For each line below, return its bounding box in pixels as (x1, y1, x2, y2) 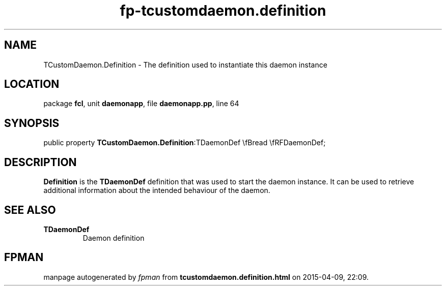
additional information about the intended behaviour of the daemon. (43, 186, 270, 195)
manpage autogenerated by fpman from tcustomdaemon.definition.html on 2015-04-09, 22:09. (43, 272, 369, 281)
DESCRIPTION (4, 155, 77, 169)
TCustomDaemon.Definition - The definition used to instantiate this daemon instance (43, 60, 327, 69)
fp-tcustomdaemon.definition (120, 2, 326, 19)
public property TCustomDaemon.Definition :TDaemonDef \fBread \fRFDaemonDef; (43, 138, 326, 147)
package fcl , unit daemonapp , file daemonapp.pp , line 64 (43, 99, 239, 108)
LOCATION (4, 78, 60, 91)
